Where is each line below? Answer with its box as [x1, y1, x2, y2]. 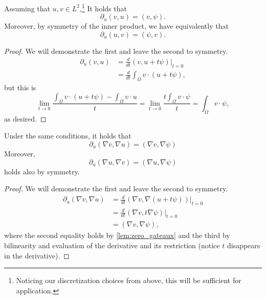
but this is [4, 82, 36, 93]
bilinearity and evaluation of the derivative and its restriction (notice [4, 240, 220, 251]
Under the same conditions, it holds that [4, 130, 131, 141]
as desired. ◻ [4, 113, 47, 124]
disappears [227, 240, 260, 251]
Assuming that [4, 3, 50, 13]
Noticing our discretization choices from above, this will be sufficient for [16, 275, 241, 286]
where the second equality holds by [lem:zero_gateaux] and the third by [4, 230, 230, 241]
